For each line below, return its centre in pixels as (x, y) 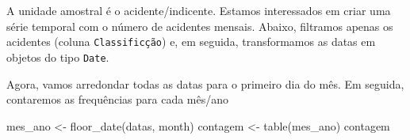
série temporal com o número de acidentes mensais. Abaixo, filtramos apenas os (200, 26)
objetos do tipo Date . (58, 57)
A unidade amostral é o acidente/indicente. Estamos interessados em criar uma (199, 10)
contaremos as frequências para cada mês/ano (117, 99)
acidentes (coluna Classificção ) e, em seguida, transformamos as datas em (191, 42)
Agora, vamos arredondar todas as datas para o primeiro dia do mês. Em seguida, (205, 83)
